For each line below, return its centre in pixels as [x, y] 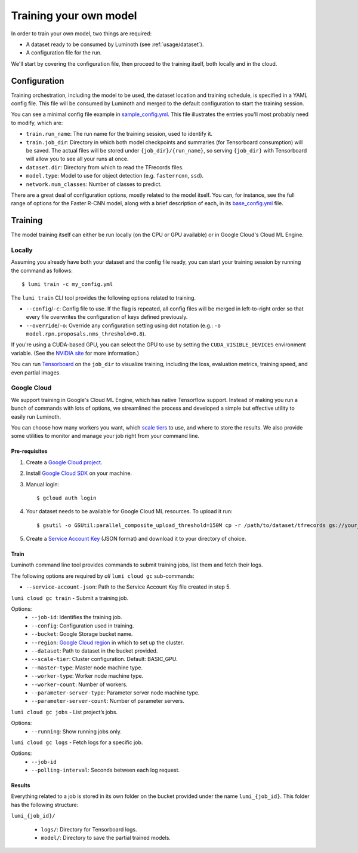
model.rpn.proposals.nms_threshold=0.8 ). [86, 334]
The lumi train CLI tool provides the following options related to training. [104, 298]
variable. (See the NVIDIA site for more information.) [75, 353]
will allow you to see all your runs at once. [77, 159]
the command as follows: [42, 270]
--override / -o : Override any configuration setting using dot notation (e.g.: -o [123, 325]
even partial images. [36, 372]
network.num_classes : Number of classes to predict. [94, 184]
